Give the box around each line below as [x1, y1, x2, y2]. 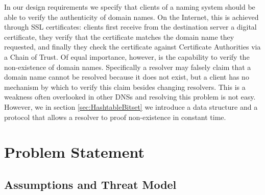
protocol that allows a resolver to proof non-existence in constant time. [4, 111, 226, 122]
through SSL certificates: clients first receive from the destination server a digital [4, 21, 257, 32]
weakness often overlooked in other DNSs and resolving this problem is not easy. [4, 91, 256, 102]
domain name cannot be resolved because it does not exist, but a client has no [4, 71, 249, 82]
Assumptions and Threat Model [4, 176, 177, 192]
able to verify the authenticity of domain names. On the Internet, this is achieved [4, 11, 259, 22]
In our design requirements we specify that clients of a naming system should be [4, 2, 255, 12]
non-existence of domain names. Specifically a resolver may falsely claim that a [4, 61, 251, 72]
